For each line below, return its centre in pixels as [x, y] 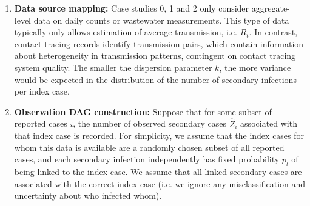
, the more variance [255, 67]
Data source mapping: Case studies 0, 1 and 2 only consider [132, 8]
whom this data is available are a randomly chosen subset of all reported [149, 147]
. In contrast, [273, 32]
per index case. [42, 91]
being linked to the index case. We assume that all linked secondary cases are [158, 172]
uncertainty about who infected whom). [88, 195]
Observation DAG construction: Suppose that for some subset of [143, 111]
